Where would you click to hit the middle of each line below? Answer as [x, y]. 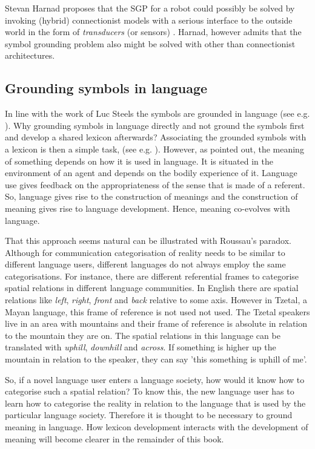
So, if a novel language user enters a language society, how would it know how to [155, 379]
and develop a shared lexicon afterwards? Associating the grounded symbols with [156, 137]
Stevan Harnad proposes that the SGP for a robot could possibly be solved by [150, 8]
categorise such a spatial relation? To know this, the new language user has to [150, 391]
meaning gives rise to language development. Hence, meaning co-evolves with [148, 208]
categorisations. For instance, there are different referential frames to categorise [152, 276]
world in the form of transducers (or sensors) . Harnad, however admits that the [153, 32]
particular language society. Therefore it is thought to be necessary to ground [149, 415]
